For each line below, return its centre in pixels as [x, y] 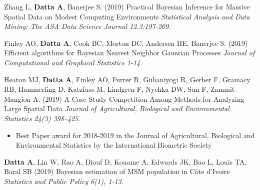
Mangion [17, 98]
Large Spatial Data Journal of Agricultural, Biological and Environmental [117, 108]
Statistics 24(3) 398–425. [42, 118]
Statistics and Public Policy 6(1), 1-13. [64, 181]
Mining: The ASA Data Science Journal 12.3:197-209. [87, 26]
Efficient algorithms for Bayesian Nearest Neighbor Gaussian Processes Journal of [129, 53]
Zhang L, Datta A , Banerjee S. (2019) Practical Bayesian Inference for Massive [127, 6]
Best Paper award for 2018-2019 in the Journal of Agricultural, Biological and [135, 135]
